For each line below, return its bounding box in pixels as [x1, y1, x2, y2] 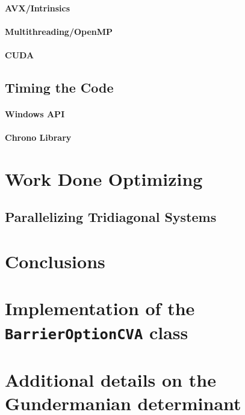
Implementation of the [5, 296, 195, 321]
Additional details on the [5, 367, 216, 392]
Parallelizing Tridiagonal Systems [5, 207, 217, 226]
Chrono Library [5, 131, 72, 144]
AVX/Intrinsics [5, 1, 70, 14]
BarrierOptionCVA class [5, 319, 188, 344]
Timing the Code [5, 78, 114, 96]
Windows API [5, 107, 65, 120]
